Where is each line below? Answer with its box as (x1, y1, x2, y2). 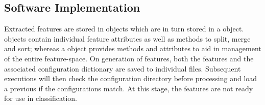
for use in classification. (4, 93, 77, 103)
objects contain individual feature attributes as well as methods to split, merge (4, 33, 251, 44)
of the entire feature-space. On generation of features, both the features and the (4, 53, 254, 63)
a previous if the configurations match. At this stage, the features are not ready (4, 83, 253, 93)
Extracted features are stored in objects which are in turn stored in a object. (4, 23, 244, 34)
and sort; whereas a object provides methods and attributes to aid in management (4, 43, 261, 54)
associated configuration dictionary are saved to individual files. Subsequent (4, 63, 241, 74)
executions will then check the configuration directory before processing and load (4, 73, 257, 84)
